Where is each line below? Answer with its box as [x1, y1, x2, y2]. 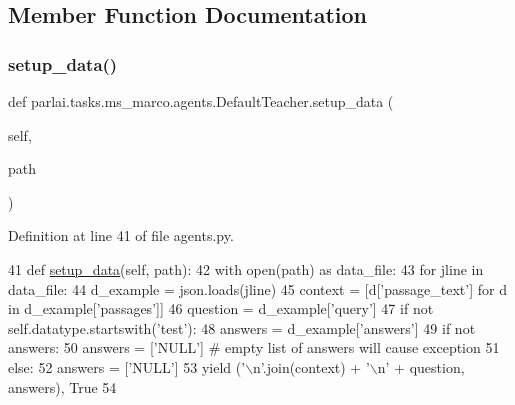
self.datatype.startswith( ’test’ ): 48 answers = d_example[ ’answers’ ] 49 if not [8, 317, 476, 338]
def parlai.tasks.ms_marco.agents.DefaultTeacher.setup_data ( [8, 91, 394, 111]
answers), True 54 [8, 376, 117, 397]
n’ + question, [377, 356, 465, 377]
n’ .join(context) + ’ [253, 356, 370, 377]
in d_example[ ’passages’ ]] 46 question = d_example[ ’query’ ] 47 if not [8, 298, 434, 319]
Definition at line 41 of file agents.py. [8, 225, 234, 246]
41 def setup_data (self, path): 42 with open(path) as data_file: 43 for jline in [8, 258, 484, 279]
